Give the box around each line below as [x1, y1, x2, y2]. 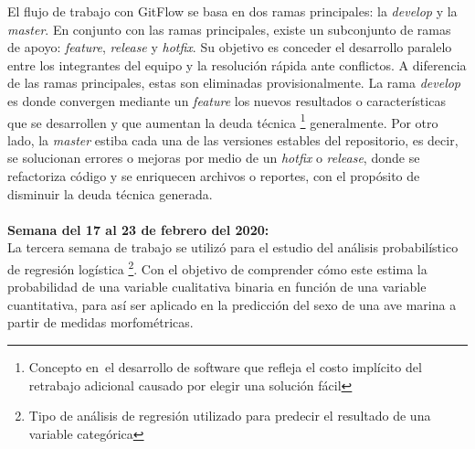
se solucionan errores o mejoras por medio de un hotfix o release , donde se [7, 148, 420, 167]
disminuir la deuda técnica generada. [7, 184, 213, 203]
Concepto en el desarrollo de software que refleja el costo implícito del [28, 358, 422, 376]
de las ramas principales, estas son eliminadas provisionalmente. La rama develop [7, 73, 461, 92]
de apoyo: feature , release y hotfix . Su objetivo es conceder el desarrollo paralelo [7, 37, 452, 57]
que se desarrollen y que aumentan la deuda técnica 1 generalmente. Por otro [7, 110, 438, 132]
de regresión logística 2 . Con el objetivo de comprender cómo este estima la [7, 256, 427, 278]
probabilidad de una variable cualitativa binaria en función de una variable [7, 277, 427, 296]
